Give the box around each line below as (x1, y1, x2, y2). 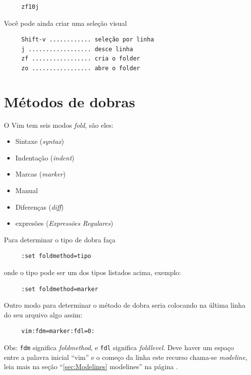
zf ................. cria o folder (21, 55, 140, 62)
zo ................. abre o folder (21, 64, 140, 72)
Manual (15, 185, 38, 196)
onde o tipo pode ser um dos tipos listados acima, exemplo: (4, 267, 181, 277)
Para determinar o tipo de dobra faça (4, 234, 116, 244)
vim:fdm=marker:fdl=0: (21, 328, 95, 335)
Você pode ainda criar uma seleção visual (4, 18, 127, 28)
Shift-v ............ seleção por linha (21, 36, 154, 43)
